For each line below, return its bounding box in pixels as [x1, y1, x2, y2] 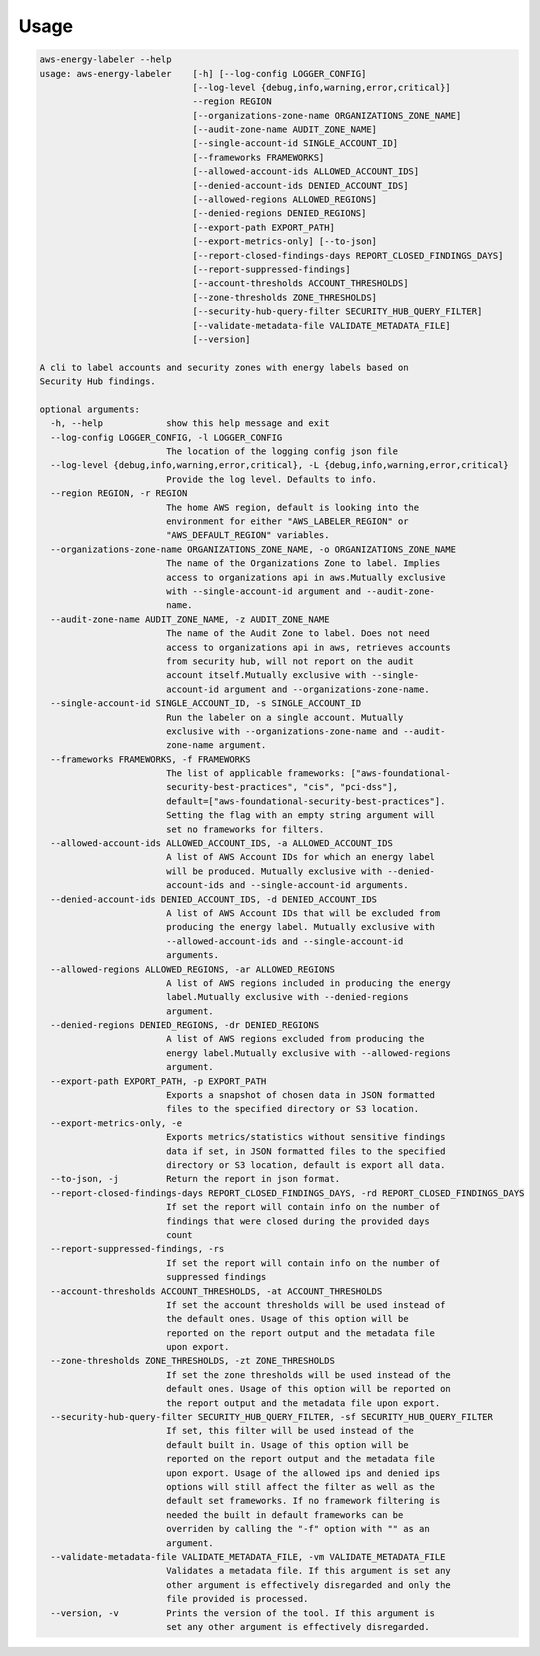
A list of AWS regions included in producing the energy [165, 977, 452, 989]
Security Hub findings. [39, 376, 157, 387]
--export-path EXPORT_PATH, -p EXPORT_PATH [50, 1075, 267, 1087]
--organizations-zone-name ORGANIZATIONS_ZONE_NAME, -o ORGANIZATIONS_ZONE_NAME [50, 543, 457, 555]
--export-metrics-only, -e [50, 1117, 183, 1129]
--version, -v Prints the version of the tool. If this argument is [50, 1607, 435, 1619]
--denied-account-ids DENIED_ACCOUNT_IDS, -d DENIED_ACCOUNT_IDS [50, 893, 378, 905]
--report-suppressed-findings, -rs [50, 1243, 225, 1255]
